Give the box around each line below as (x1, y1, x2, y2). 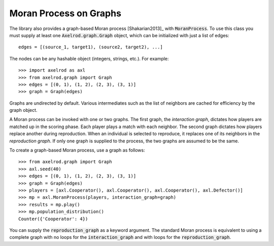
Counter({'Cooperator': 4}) (18, 216, 88, 222)
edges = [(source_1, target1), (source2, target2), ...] (18, 44, 163, 50)
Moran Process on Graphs (9, 8, 122, 19)
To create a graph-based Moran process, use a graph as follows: (9, 147, 145, 153)
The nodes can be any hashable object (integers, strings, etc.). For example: (9, 55, 169, 61)
